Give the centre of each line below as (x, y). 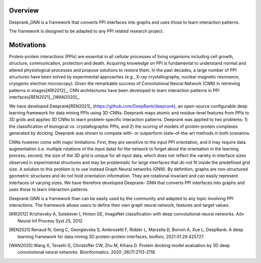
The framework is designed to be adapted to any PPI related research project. (86, 31)
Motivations (27, 45)
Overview (24, 10)
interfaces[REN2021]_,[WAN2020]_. (44, 97)
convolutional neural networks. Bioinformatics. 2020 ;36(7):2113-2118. (87, 252)
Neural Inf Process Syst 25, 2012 (50, 221)
